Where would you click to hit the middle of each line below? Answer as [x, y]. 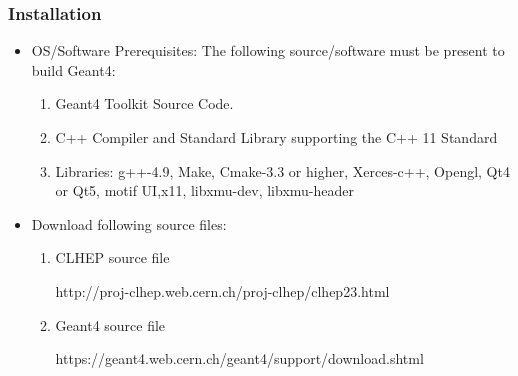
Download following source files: [129, 223]
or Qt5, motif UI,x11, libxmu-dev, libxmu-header [204, 190]
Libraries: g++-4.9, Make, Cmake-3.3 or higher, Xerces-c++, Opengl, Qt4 [282, 170]
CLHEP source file [112, 257]
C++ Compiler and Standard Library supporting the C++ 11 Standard [276, 137]
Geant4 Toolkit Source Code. [144, 103]
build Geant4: [73, 69]
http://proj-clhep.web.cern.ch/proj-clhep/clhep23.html [222, 290]
